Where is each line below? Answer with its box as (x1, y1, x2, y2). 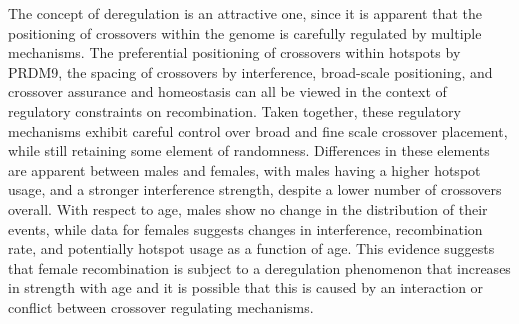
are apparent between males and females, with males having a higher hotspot (8, 159, 481, 180)
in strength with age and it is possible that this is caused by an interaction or (8, 277, 484, 298)
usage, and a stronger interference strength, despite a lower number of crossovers (8, 179, 502, 200)
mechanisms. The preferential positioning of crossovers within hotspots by (8, 42, 461, 63)
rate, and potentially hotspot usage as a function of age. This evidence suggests (8, 238, 495, 259)
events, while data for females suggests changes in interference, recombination (8, 218, 483, 239)
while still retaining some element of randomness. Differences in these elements (8, 140, 490, 161)
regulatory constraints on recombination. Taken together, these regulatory (8, 100, 461, 121)
